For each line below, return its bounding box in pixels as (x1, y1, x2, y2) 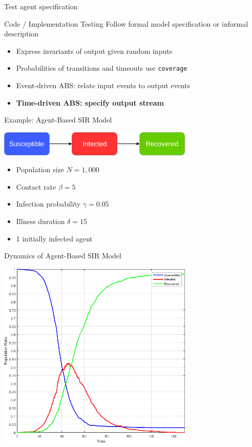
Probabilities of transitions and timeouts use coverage (16, 63, 187, 73)
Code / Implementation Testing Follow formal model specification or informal (4, 18, 248, 29)
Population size (16, 164, 65, 175)
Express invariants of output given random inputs (16, 45, 173, 56)
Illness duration (16, 215, 65, 226)
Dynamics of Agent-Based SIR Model (4, 250, 121, 261)
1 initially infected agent (16, 233, 93, 243)
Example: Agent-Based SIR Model (4, 114, 112, 125)
